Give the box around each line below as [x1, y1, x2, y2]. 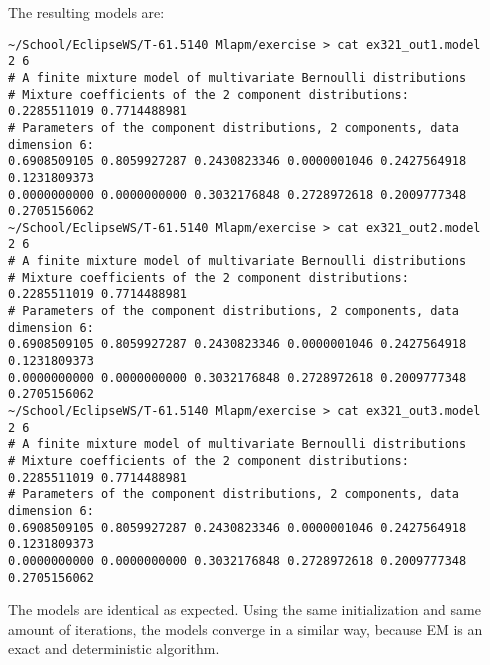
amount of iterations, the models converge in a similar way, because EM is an [8, 618, 483, 639]
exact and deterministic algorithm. [8, 638, 220, 659]
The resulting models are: [8, 2, 165, 22]
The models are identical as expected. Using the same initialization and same [8, 599, 481, 620]
